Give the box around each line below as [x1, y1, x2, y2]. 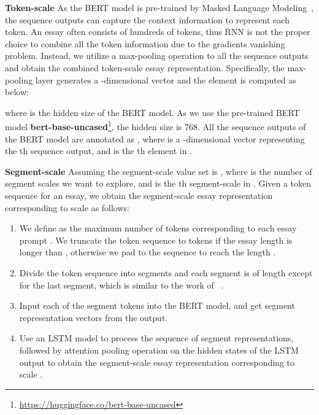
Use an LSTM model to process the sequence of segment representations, [19, 332, 294, 344]
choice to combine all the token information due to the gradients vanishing [5, 37, 285, 50]
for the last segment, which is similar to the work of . [19, 278, 224, 291]
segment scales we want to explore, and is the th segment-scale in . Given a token [5, 177, 312, 190]
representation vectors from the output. [19, 311, 168, 324]
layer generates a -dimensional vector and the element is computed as [35, 73, 296, 86]
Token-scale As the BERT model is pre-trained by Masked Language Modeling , [5, 1, 314, 14]
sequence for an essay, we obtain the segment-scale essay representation [5, 188, 273, 201]
